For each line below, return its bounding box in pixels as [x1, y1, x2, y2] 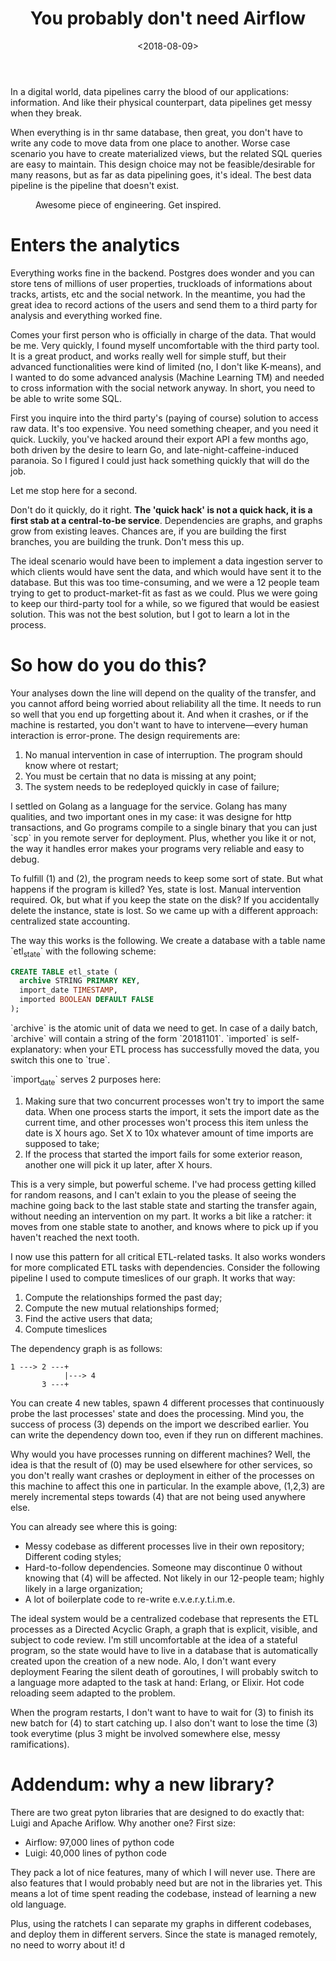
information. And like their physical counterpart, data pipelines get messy [10, 96, 313, 108]
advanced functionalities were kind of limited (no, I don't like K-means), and [10, 360, 322, 372]
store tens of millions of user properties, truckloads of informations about [10, 277, 313, 289]
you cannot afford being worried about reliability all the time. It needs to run [10, 697, 322, 709]
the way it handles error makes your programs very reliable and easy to [10, 842, 305, 854]
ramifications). [10, 1738, 70, 1750]
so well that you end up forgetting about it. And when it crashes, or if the [10, 708, 309, 720]
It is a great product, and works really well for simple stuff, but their [10, 350, 287, 362]
